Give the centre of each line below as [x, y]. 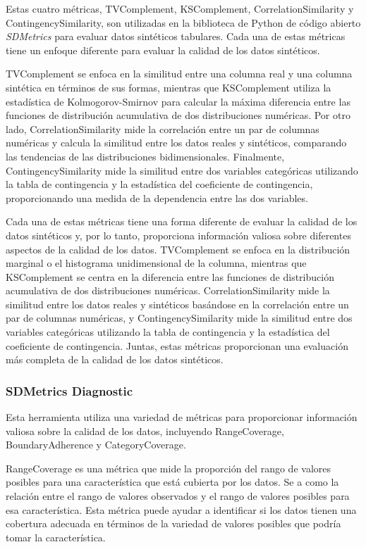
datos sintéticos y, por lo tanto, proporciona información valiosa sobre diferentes [178, 235]
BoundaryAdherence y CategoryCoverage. [96, 445]
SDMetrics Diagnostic [69, 390]
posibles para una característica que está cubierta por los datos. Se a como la [172, 482]
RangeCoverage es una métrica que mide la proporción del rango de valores [168, 468]
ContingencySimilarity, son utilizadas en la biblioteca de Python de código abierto [183, 22]
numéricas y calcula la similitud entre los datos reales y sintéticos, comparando [176, 143]
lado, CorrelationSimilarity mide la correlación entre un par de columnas [163, 128]
